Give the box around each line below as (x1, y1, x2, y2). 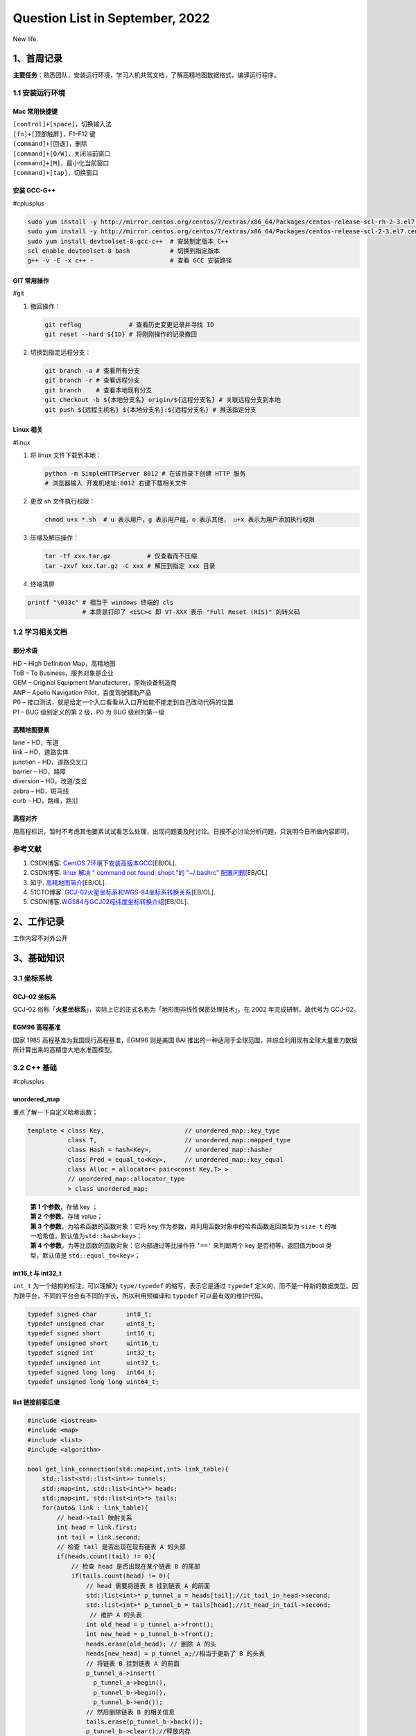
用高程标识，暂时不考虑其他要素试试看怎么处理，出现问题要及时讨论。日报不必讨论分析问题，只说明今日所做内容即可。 (12, 827, 353, 835)
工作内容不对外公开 (12, 934, 68, 942)
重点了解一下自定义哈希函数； (12, 1108, 98, 1116)
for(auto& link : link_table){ (42, 1504, 148, 1512)
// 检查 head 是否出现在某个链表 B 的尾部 (71, 1562, 200, 1570)
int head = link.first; (56, 1524, 138, 1531)
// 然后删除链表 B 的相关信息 (85, 1708, 175, 1716)
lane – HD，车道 (12, 738, 59, 746)
